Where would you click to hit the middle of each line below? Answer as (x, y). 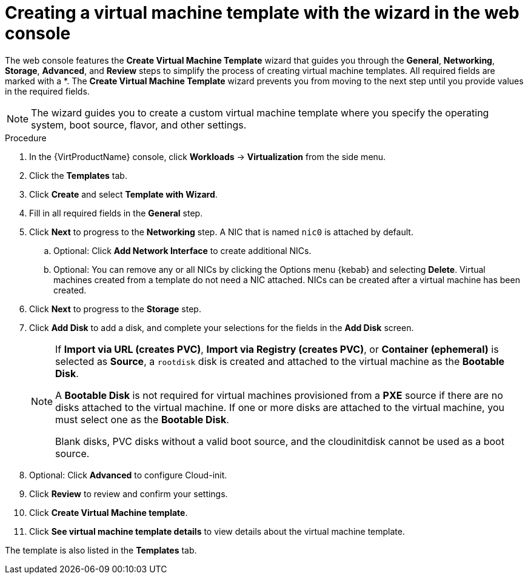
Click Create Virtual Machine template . (109, 512)
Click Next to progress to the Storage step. (115, 309)
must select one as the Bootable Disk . (142, 419)
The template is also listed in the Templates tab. (101, 550)
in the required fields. (47, 91)
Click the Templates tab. (78, 175)
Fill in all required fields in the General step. (116, 213)
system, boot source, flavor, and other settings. (139, 125)
